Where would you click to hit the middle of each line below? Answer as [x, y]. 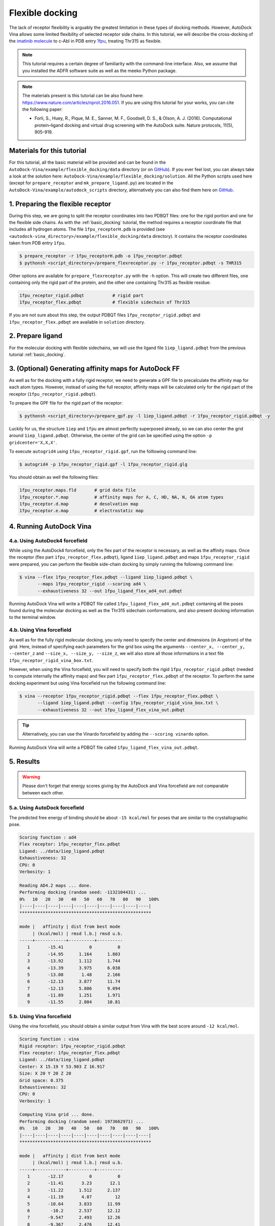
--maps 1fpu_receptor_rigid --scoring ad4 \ [92, 584]
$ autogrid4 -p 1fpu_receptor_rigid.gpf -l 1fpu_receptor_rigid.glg [103, 464]
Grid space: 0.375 [41, 1080]
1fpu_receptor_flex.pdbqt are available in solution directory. [77, 322]
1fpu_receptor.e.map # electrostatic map [82, 511]
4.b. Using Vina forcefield [40, 630]
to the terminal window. [33, 617]
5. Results [25, 762]
